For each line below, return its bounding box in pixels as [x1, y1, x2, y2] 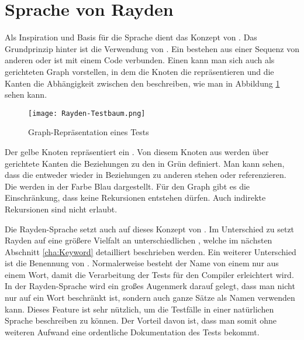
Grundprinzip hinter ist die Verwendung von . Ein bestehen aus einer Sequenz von [5, 42, 299, 54]
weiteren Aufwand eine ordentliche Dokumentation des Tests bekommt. [5, 325, 260, 338]
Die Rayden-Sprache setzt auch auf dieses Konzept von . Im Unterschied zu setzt [5, 222, 295, 235]
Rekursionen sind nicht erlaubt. [5, 202, 118, 215]
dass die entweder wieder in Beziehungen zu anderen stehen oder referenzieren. [5, 169, 286, 181]
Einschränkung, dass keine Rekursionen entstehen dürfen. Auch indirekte [5, 191, 266, 204]
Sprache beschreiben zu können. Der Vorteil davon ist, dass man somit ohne [5, 314, 277, 327]
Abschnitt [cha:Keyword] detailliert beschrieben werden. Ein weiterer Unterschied [5, 245, 296, 257]
